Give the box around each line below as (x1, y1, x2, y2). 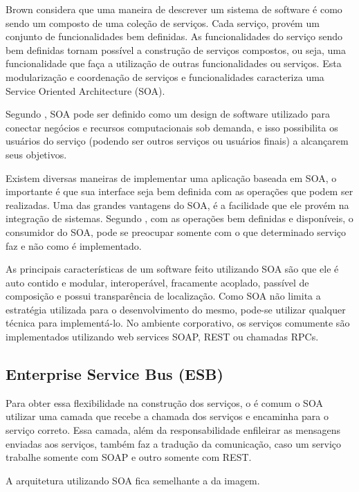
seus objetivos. (6, 147, 67, 161)
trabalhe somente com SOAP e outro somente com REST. (6, 450, 252, 464)
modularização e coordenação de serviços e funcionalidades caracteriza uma (6, 69, 324, 84)
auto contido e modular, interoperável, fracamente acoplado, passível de (6, 275, 309, 289)
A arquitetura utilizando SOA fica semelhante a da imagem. (6, 473, 260, 487)
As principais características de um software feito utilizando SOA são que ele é (6, 262, 339, 276)
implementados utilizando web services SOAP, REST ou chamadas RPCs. (6, 329, 319, 344)
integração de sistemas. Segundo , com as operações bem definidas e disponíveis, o (6, 211, 353, 226)
